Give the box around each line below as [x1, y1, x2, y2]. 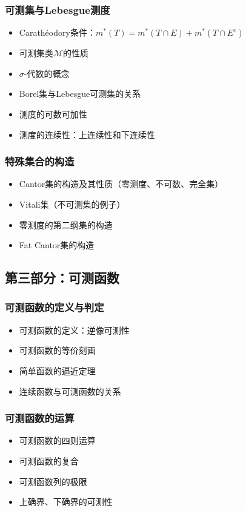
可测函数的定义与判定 [5, 300, 104, 315]
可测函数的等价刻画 [19, 344, 96, 357]
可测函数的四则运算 [19, 434, 96, 447]
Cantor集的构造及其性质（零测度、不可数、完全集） [19, 177, 224, 190]
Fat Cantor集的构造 [19, 239, 95, 251]
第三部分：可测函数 [5, 268, 119, 287]
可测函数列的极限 [19, 475, 87, 487]
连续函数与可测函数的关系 [19, 384, 121, 397]
